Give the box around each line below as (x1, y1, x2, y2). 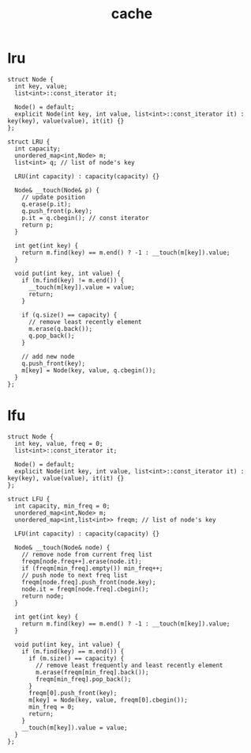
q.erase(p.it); (21, 200, 72, 208)
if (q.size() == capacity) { (21, 310, 118, 319)
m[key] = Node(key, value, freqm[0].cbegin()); (28, 696, 189, 704)
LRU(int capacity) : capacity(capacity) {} (14, 172, 159, 181)
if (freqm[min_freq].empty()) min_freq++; (21, 564, 163, 572)
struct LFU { (7, 495, 51, 503)
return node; (21, 591, 65, 600)
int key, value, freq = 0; (14, 439, 103, 447)
